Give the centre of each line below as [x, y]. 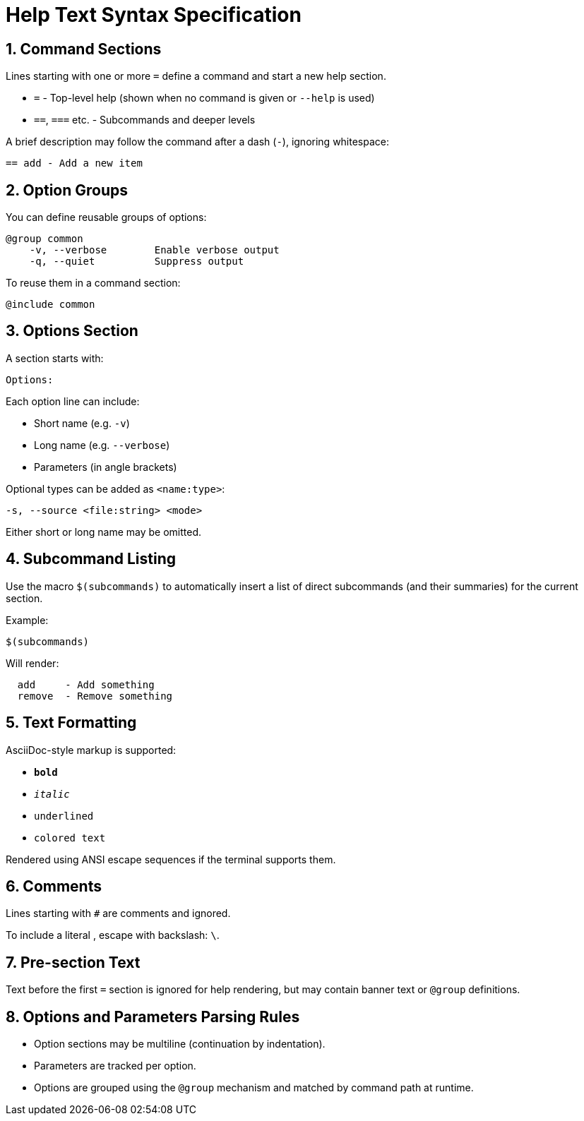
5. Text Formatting [71, 723]
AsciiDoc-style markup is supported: [91, 750]
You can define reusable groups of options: [106, 217]
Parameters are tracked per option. [115, 1066]
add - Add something [86, 684]
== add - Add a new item [74, 163]
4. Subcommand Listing [91, 559]
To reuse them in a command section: [93, 283]
